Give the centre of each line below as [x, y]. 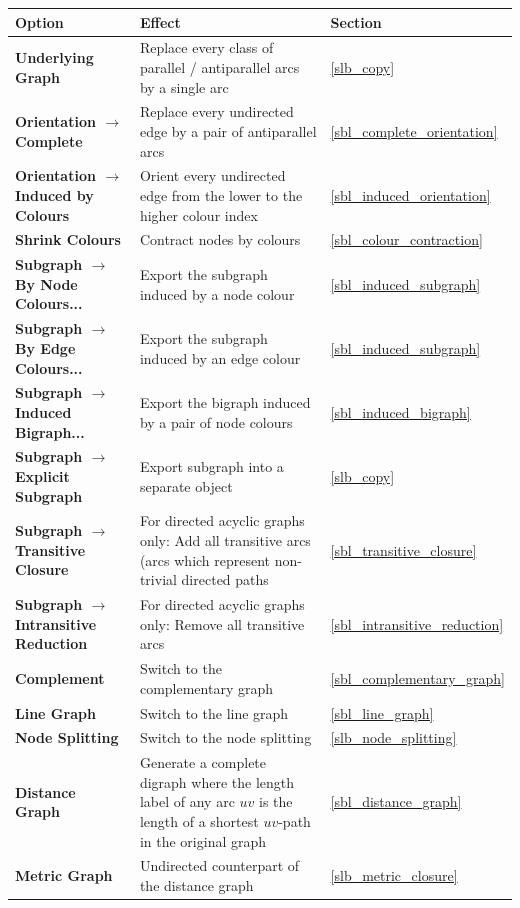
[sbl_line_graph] [382, 712]
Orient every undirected [212, 175]
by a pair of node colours [216, 421]
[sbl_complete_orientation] [414, 130]
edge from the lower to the [221, 195]
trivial [158, 579]
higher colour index [198, 214]
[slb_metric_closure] [394, 875]
